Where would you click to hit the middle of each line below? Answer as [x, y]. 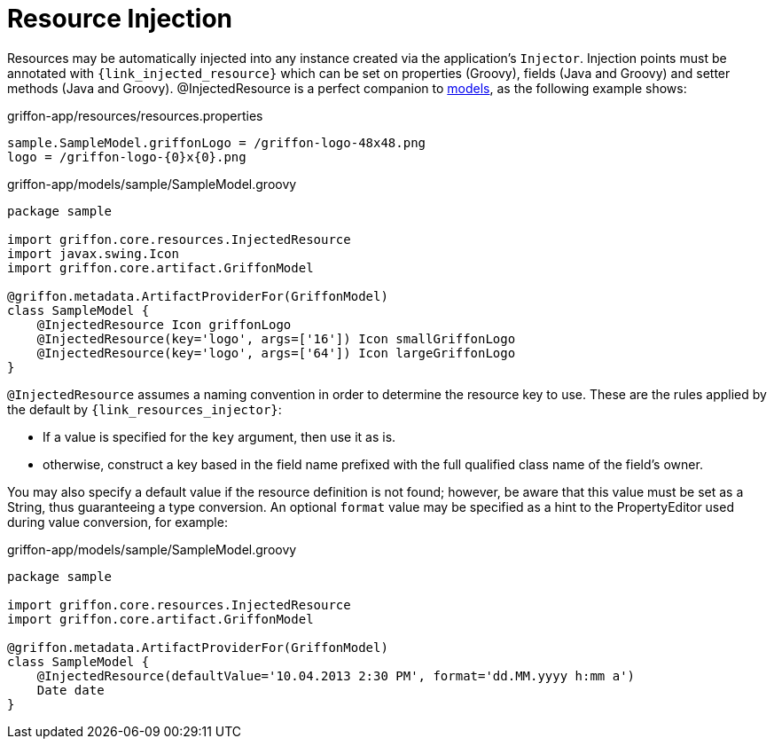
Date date [70, 690]
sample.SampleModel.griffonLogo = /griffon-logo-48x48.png [217, 142]
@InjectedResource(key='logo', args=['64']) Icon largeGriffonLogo [276, 353]
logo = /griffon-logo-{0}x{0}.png [127, 157]
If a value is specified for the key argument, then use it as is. [219, 436]
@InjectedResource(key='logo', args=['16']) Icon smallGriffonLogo [276, 338]
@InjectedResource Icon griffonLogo [164, 324]
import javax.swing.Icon [93, 253]
